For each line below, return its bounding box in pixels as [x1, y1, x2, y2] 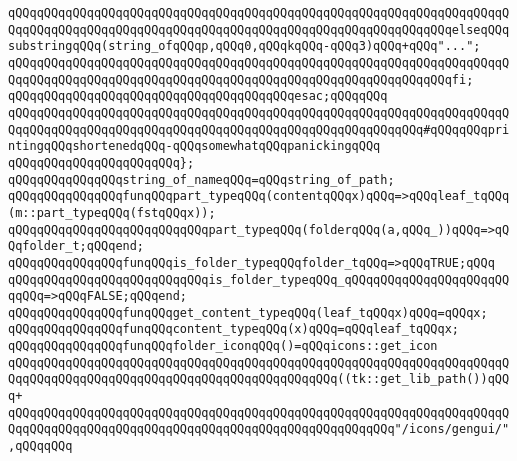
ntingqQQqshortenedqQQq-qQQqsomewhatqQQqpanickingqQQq [8, 139, 381, 154]
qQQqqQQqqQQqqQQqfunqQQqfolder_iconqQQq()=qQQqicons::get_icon [8, 339, 438, 354]
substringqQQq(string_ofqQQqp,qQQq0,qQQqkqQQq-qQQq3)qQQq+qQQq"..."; [8, 39, 481, 54]
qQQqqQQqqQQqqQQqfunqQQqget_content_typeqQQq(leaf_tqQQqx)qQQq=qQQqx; [8, 305, 488, 320]
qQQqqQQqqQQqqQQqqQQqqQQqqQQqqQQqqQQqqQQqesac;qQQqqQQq [8, 89, 388, 104]
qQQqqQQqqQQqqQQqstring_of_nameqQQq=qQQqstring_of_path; [8, 172, 395, 187]
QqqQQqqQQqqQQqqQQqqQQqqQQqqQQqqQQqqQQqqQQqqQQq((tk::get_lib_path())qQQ [8, 372, 510, 387]
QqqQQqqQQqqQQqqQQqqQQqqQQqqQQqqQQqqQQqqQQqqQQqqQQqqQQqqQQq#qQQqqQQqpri [8, 122, 510, 137]
